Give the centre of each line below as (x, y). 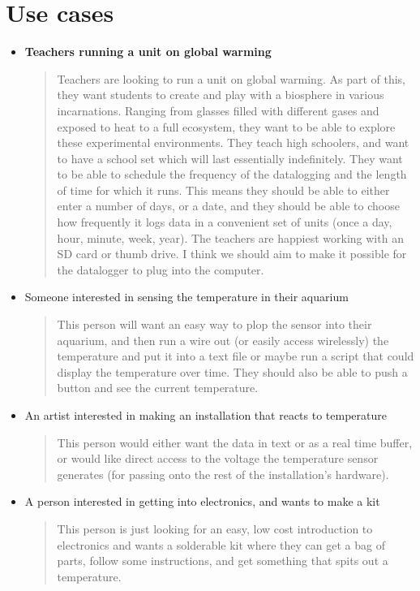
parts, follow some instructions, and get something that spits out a (223, 561)
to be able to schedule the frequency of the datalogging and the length (232, 174)
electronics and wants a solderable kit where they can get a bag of (221, 544)
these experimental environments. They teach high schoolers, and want (233, 142)
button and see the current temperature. (158, 388)
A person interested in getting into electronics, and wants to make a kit (202, 501)
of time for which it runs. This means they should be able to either (223, 190)
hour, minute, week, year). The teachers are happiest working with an (230, 237)
